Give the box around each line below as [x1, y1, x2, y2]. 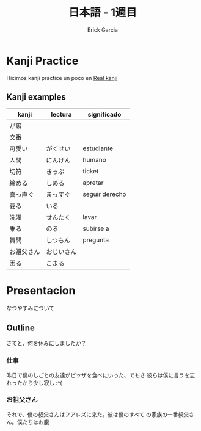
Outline [6, 322, 35, 333]
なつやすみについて [6, 305, 55, 312]
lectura [51, 110, 72, 118]
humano [82, 155, 106, 164]
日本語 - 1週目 [68, 5, 137, 20]
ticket [82, 167, 99, 175]
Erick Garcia [87, 26, 118, 34]
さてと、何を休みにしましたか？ [6, 339, 87, 347]
